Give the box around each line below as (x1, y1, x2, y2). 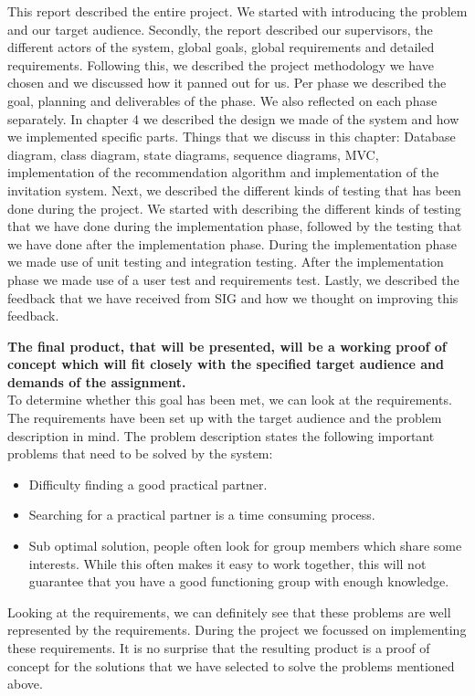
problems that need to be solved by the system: (7, 444, 273, 463)
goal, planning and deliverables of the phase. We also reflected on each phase (7, 90, 438, 110)
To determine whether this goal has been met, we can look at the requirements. (7, 390, 452, 409)
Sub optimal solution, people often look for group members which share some (28, 536, 462, 555)
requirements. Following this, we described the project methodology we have (7, 55, 434, 74)
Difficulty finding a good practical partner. (28, 474, 268, 493)
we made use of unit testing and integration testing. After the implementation (7, 252, 444, 271)
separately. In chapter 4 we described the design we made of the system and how (7, 109, 459, 128)
